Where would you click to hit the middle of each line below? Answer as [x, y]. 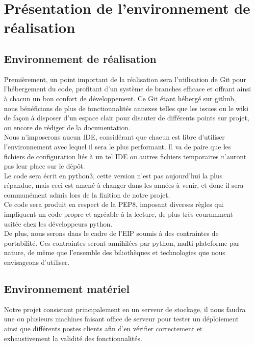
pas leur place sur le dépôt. [45, 166]
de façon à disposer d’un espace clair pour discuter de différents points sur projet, [127, 118]
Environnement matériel [67, 289]
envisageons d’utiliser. [37, 262]
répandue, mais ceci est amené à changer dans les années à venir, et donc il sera [124, 185]
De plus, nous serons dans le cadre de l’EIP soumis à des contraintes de [111, 233]
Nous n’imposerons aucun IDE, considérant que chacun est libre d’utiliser [115, 137]
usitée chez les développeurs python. [58, 223]
